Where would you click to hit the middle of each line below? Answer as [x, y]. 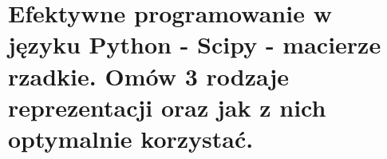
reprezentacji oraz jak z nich [167, 107]
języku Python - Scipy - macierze [195, 44]
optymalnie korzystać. [131, 138]
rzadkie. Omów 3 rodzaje [149, 76]
